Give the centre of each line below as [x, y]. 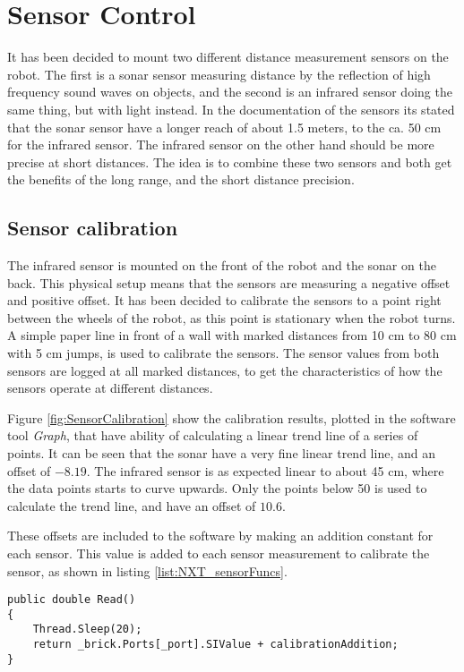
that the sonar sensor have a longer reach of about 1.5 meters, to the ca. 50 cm [224, 127]
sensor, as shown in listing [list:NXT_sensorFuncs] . [147, 570]
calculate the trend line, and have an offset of [132, 505]
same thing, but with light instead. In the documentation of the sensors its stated [231, 109]
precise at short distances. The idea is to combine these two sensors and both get [230, 162]
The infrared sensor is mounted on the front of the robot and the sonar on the [222, 265]
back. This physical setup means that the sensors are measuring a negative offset [229, 282]
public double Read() [72, 600]
